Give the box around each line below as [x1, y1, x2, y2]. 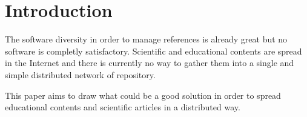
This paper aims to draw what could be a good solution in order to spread [5, 89, 281, 101]
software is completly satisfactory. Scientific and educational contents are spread [5, 44, 302, 57]
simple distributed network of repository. [5, 68, 156, 81]
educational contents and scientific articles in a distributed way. [5, 101, 240, 113]
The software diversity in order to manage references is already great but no [5, 33, 288, 45]
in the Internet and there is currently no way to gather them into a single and [5, 56, 294, 69]
